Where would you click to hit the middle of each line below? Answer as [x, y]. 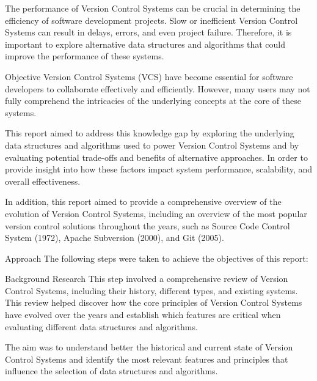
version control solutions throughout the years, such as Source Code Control [148, 225]
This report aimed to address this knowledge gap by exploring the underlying [150, 133]
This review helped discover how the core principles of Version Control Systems [154, 302]
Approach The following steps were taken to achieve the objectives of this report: [157, 258]
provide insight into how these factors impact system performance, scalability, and [159, 169]
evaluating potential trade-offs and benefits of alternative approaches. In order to [156, 157]
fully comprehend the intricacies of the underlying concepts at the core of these [153, 101]
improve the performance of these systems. [85, 56]
